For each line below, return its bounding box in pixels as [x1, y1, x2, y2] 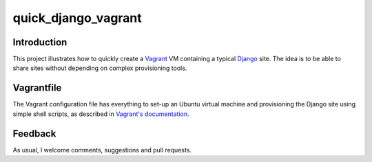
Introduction [12, 36, 68, 48]
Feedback [12, 128, 56, 139]
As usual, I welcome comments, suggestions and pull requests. [12, 146, 192, 154]
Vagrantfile [12, 82, 62, 94]
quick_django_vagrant [12, 10, 143, 25]
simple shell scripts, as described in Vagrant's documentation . [12, 110, 189, 118]
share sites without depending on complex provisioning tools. [12, 64, 187, 72]
